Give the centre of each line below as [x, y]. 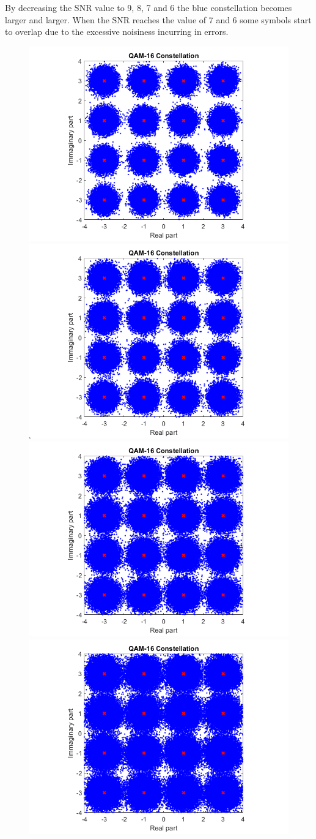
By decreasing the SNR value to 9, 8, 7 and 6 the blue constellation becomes [149, 7]
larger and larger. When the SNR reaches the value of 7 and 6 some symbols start [158, 19]
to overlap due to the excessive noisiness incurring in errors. [117, 32]
